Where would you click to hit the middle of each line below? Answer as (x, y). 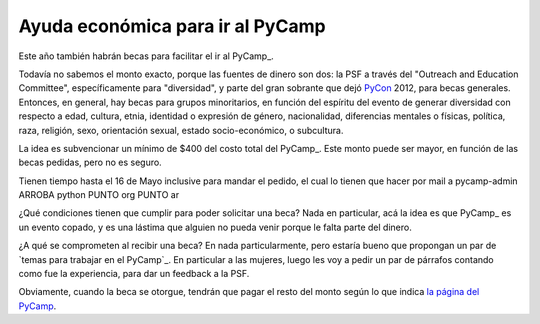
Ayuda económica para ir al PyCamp (172, 26)
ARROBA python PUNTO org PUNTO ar (99, 195)
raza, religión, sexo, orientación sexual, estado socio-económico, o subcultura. (181, 130)
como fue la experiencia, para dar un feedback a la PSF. (134, 274)
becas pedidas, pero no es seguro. (90, 162)
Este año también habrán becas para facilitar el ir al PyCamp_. (146, 56)
